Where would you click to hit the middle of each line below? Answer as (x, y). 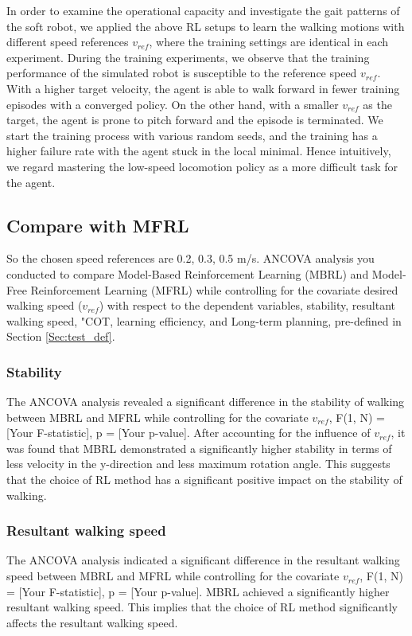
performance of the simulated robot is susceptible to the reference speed (182, 73)
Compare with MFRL (98, 225)
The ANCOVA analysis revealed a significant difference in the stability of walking (206, 402)
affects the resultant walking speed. (92, 622)
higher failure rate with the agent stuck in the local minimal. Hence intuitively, (199, 151)
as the (377, 104)
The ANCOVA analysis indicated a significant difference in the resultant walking (203, 560)
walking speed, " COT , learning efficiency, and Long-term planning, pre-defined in (204, 320)
